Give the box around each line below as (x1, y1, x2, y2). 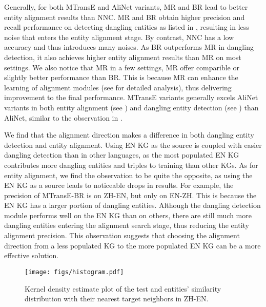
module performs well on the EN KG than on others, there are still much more (4, 209, 252, 220)
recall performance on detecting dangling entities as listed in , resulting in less (4, 22, 249, 32)
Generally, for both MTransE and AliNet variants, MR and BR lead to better (4, 2, 248, 12)
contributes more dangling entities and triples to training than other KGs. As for (4, 159, 258, 170)
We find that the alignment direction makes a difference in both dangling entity (4, 129, 254, 140)
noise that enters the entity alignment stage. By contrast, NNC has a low (4, 31, 234, 42)
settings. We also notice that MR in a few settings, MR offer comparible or (4, 62, 239, 72)
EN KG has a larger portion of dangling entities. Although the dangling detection (4, 200, 261, 210)
